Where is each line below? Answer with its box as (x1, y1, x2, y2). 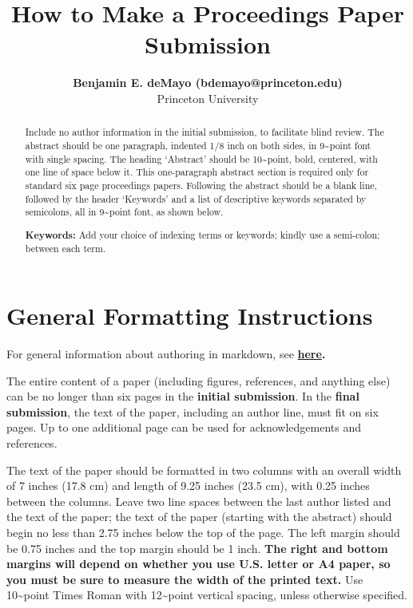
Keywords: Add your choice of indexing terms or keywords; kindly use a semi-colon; (25, 227, 380, 242)
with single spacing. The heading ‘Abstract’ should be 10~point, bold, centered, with (25, 152, 378, 165)
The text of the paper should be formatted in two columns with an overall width (6, 461, 402, 478)
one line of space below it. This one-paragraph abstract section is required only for (25, 165, 369, 179)
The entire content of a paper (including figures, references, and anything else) (6, 372, 391, 389)
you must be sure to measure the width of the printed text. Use (6, 570, 363, 587)
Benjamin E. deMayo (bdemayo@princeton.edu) (73, 74, 343, 91)
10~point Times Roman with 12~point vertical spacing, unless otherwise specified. (6, 586, 408, 603)
